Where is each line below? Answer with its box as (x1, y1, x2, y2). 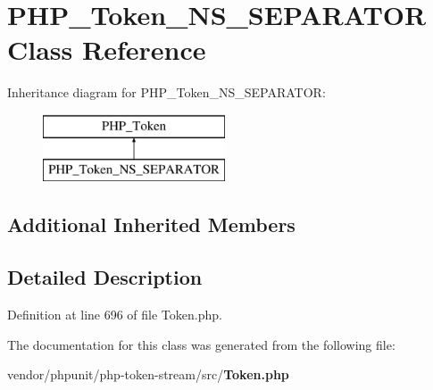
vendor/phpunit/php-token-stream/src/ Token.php (7, 365, 289, 384)
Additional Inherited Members (7, 211, 296, 238)
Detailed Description (7, 263, 203, 291)
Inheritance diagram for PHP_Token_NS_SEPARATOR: (7, 83, 326, 102)
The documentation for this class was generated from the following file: (7, 335, 396, 353)
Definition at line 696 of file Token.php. (7, 305, 222, 324)
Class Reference (7, 31, 206, 68)
